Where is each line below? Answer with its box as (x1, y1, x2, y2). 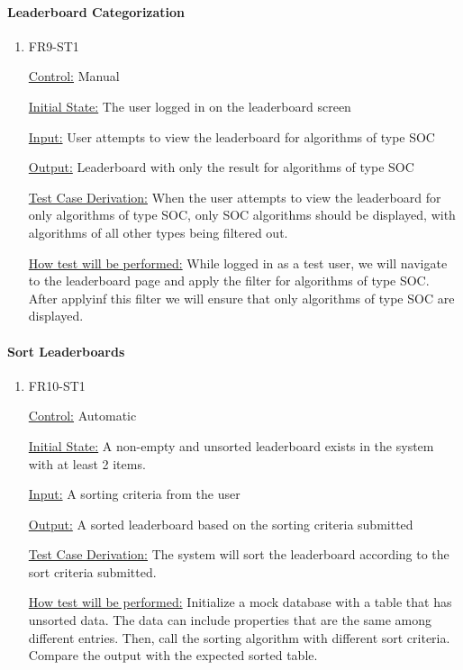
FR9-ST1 (28, 36, 79, 55)
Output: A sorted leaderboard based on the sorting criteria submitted (28, 514, 413, 533)
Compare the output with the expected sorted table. (28, 646, 318, 665)
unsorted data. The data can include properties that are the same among (28, 611, 432, 629)
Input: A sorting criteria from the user (28, 484, 241, 503)
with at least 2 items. (28, 454, 146, 473)
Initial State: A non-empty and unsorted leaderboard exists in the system (28, 436, 434, 455)
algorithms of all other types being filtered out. (28, 222, 288, 241)
